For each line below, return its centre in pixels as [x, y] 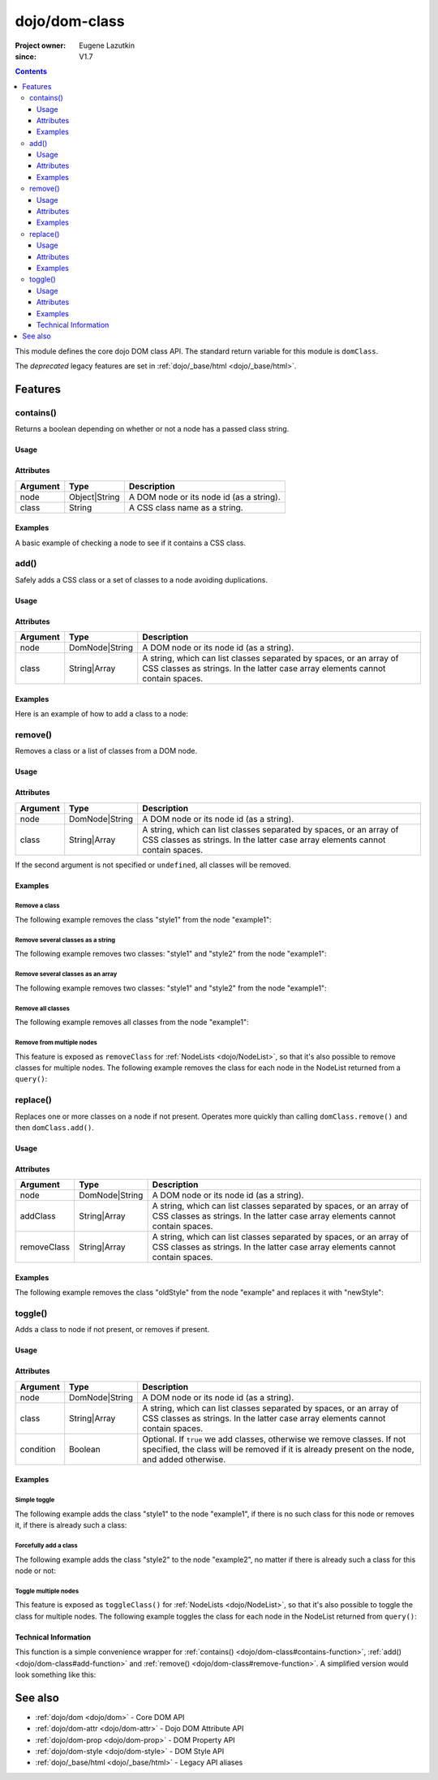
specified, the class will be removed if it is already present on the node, [278, 1449]
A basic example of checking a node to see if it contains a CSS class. [131, 543]
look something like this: [56, 1675]
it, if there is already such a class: [71, 1525]
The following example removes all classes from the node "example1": [132, 1022]
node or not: [36, 1571]
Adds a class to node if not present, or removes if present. [112, 1330]
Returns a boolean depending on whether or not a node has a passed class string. [152, 429]
